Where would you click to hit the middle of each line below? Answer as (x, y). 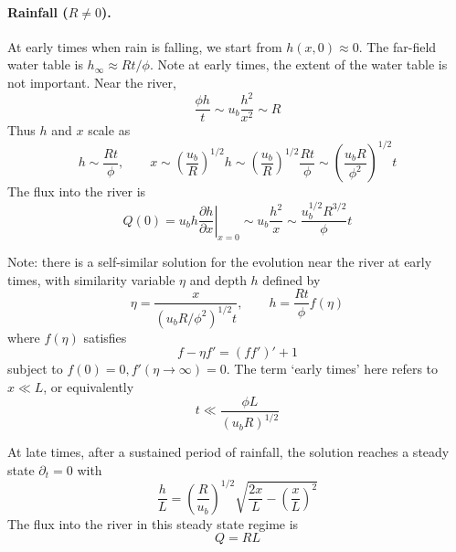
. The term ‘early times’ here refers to (332, 369)
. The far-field (398, 46)
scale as (109, 130)
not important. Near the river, (92, 82)
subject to (35, 369)
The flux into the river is (77, 191)
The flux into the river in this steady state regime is (153, 523)
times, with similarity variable (91, 279)
